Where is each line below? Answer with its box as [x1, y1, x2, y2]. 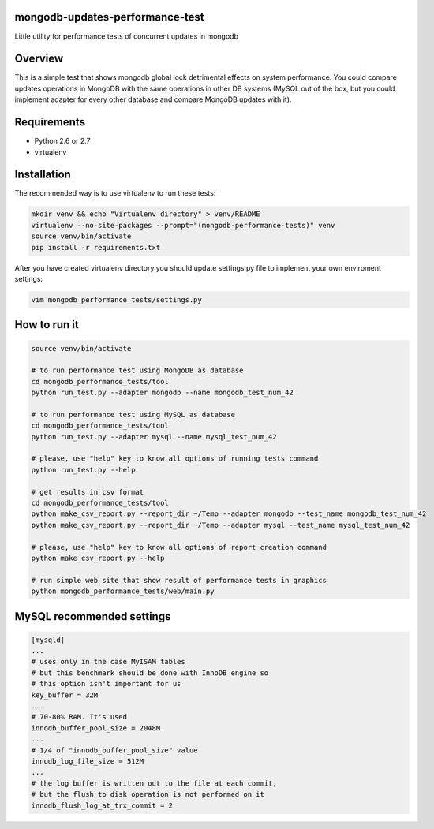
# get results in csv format [31, 487, 144, 496]
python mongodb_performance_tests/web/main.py [31, 587, 215, 596]
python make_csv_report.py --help [31, 553, 165, 562]
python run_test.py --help [31, 465, 136, 474]
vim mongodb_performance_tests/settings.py [31, 295, 203, 304]
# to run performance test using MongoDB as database [31, 366, 244, 375]
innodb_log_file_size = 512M [31, 757, 144, 765]
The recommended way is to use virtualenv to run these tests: [14, 189, 216, 198]
